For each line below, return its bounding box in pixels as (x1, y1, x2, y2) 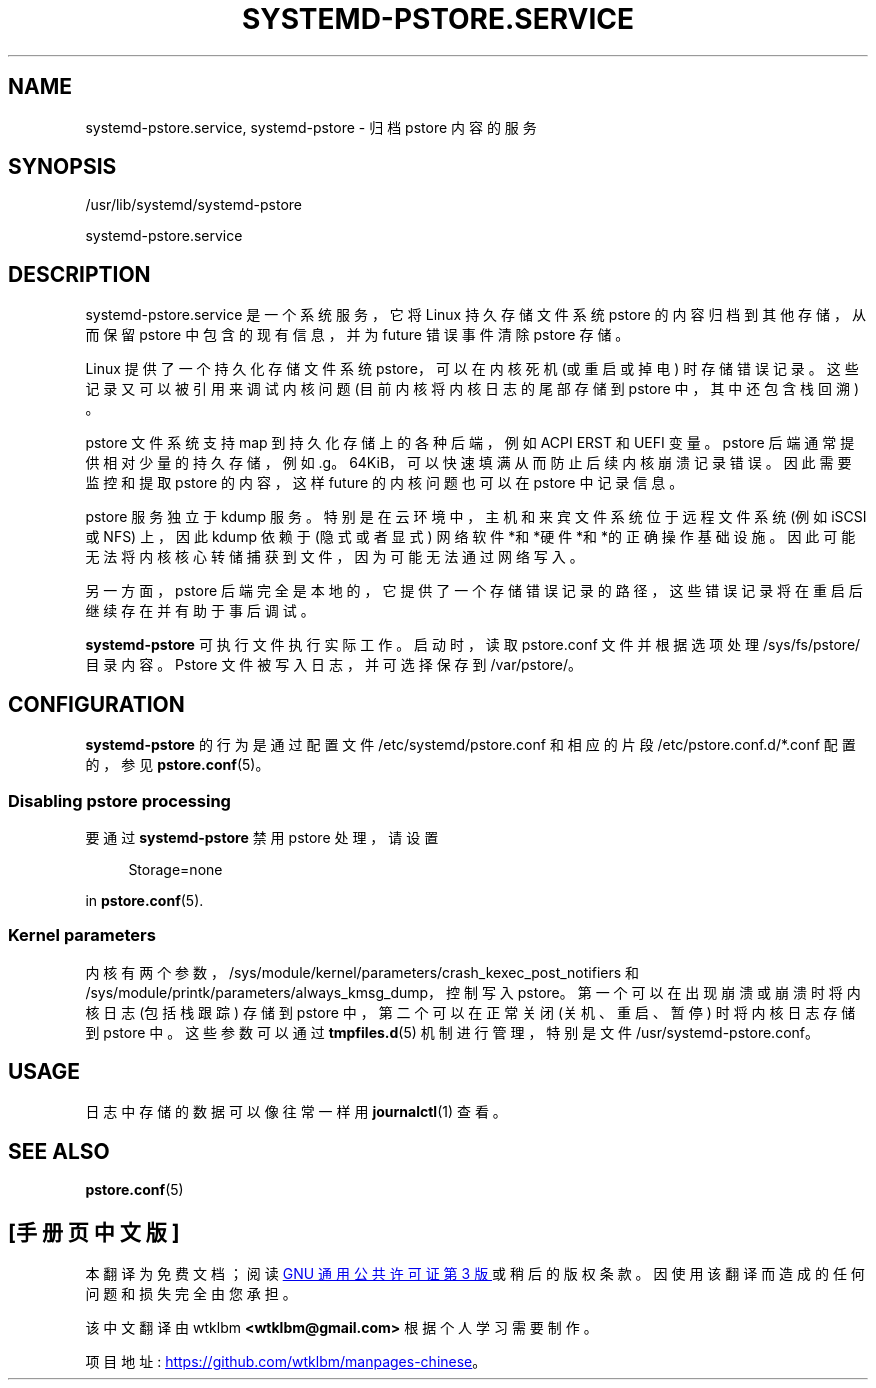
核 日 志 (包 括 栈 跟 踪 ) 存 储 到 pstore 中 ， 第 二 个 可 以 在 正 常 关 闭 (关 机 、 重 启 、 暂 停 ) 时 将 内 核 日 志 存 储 (85, 1003, 856, 1021)
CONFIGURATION (8, 691, 185, 717)
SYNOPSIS (8, 154, 117, 180)
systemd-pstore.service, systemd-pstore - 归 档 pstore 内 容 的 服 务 (85, 118, 537, 136)
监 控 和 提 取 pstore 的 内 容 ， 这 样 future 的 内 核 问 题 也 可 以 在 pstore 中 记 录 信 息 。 (85, 474, 684, 492)
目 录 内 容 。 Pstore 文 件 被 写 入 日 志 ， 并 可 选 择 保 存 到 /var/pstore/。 (85, 656, 583, 674)
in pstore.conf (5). (85, 891, 204, 909)
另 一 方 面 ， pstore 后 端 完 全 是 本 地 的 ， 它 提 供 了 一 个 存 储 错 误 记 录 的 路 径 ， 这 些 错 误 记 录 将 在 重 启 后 (85, 582, 863, 600)
